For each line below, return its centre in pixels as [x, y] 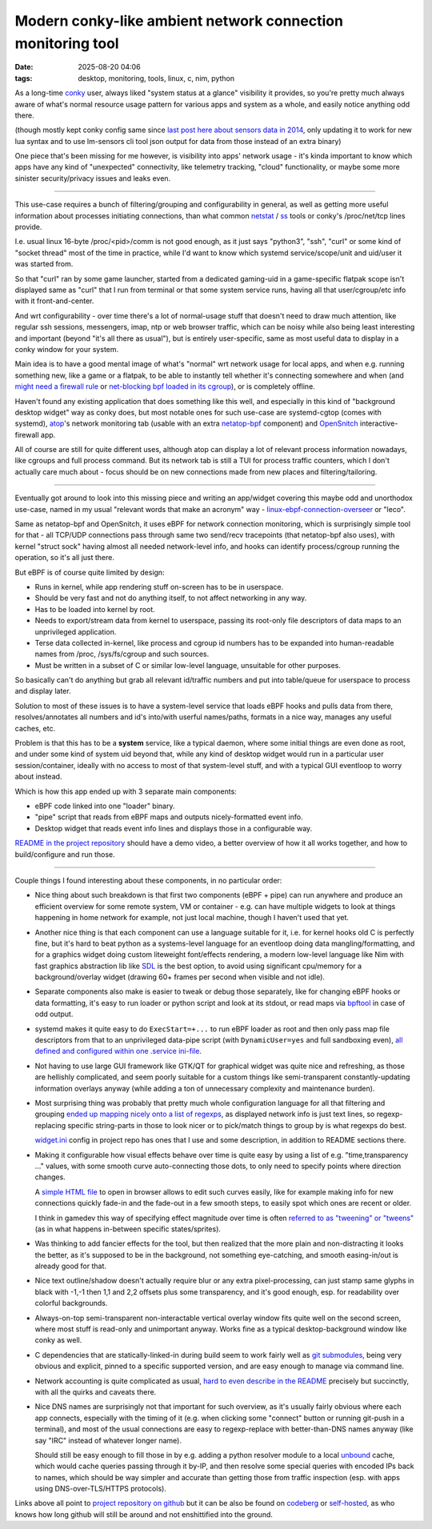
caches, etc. [35, 728]
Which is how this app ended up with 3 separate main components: [126, 791]
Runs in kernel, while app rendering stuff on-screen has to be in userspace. [159, 586]
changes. [50, 1177]
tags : [24, 78]
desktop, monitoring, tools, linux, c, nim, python [156, 78]
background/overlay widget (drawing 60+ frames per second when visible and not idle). [180, 977]
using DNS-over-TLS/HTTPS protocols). [101, 1489]
